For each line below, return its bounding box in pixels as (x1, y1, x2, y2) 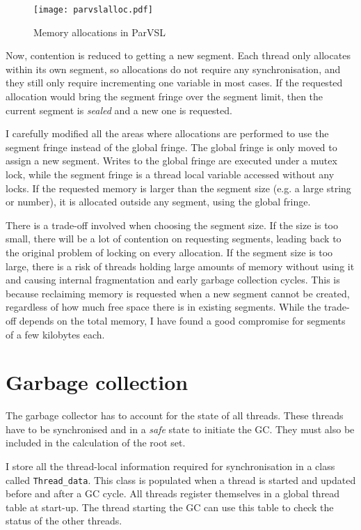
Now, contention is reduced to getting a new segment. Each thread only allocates (6, 48, 351, 63)
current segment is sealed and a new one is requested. (6, 102, 232, 117)
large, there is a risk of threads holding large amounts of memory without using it (6, 258, 355, 273)
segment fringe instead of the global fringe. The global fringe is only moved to (6, 139, 337, 154)
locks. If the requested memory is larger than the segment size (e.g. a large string (6, 180, 351, 195)
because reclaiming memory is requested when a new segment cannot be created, (6, 286, 350, 300)
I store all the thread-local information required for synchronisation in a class (6, 459, 335, 474)
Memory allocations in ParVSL (33, 24, 166, 39)
